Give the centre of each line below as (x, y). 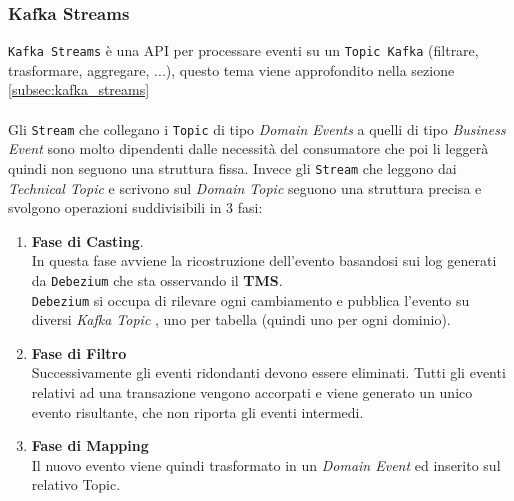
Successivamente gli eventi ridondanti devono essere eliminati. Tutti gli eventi (268, 372)
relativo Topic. (76, 484)
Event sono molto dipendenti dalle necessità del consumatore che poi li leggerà (248, 148)
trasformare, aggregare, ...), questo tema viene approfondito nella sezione (231, 69)
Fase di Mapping (90, 445)
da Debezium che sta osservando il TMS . (157, 279)
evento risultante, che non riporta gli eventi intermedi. (197, 411)
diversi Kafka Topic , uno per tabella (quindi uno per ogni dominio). (241, 319)
